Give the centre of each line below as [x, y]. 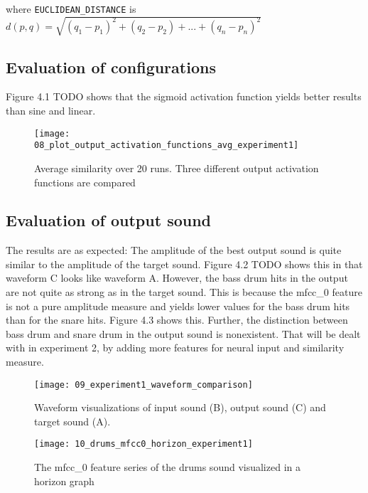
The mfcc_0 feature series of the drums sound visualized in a [167, 467]
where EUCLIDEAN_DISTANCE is [71, 9]
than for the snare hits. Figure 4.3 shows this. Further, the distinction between [177, 320]
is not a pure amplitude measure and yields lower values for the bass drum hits [178, 306]
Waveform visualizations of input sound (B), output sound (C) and [180, 407]
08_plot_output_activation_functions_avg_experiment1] [167, 145]
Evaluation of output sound [109, 220]
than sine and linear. [51, 110]
